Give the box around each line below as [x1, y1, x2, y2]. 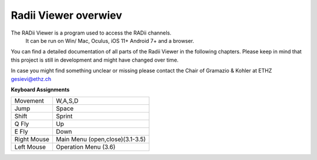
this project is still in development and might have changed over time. [11, 56, 179, 63]
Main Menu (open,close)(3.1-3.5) [56, 135, 146, 144]
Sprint [56, 112, 73, 120]
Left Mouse [14, 143, 46, 151]
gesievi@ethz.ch [11, 75, 52, 82]
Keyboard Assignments [11, 86, 70, 93]
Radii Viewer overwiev [11, 9, 123, 22]
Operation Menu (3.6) [56, 143, 116, 151]
